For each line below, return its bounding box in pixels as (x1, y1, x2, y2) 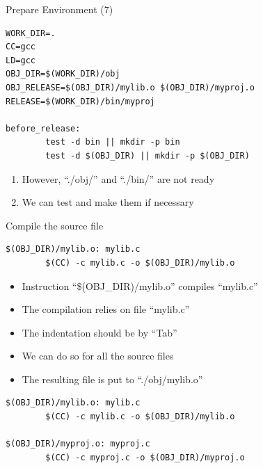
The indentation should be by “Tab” (22, 325, 177, 339)
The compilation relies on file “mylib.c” (22, 302, 190, 316)
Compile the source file (6, 218, 104, 232)
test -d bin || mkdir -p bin (45, 137, 180, 147)
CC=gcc (6, 42, 35, 52)
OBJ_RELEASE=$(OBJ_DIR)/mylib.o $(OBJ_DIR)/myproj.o (6, 82, 255, 92)
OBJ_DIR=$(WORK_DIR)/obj (6, 69, 120, 79)
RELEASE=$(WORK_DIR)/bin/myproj (6, 96, 155, 106)
